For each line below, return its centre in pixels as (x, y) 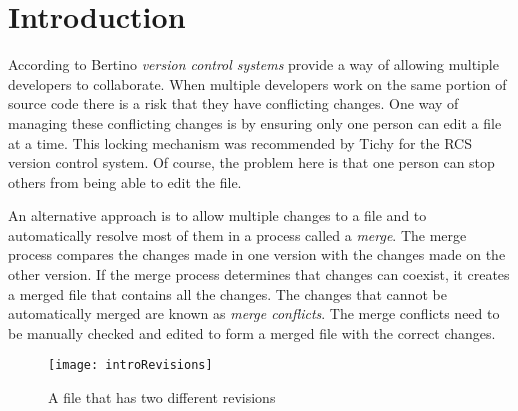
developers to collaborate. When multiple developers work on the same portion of (257, 83)
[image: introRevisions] (130, 365)
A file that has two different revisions (162, 397)
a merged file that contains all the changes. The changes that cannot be (227, 293)
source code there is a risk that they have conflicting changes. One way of (233, 103)
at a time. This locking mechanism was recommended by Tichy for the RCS (240, 142)
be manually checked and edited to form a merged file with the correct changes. (252, 332)
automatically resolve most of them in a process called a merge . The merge (237, 234)
